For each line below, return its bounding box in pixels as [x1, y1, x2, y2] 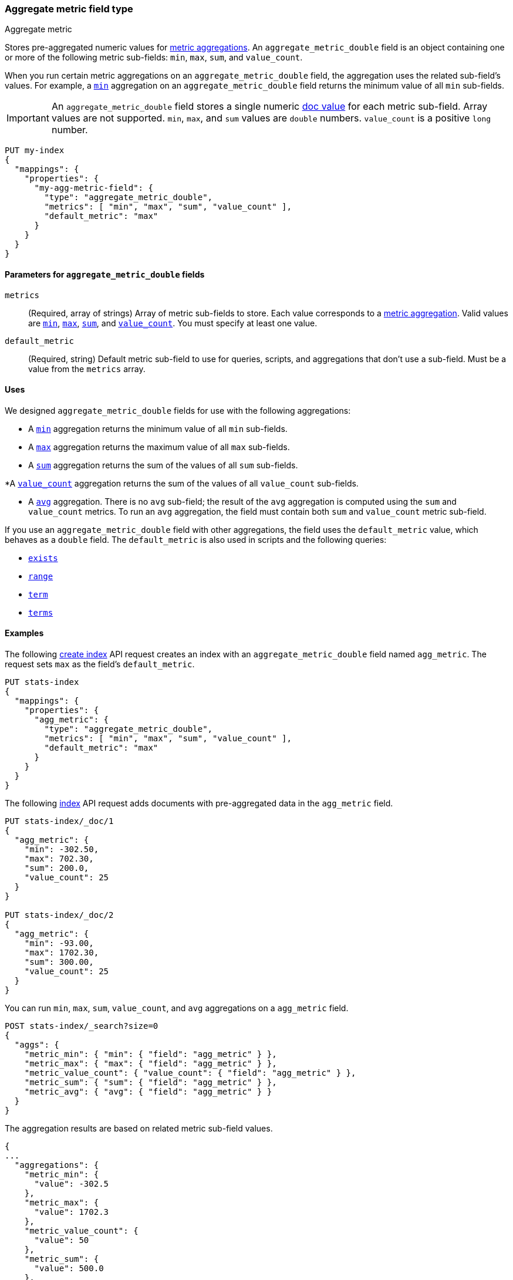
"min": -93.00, [24, 938, 94, 948]
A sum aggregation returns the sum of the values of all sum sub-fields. [28, 460, 298, 470]
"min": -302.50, [24, 845, 99, 855]
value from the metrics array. [28, 363, 146, 374]
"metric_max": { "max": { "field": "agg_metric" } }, [24, 1059, 277, 1069]
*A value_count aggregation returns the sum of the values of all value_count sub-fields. [5, 478, 359, 488]
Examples [5, 628, 44, 639]
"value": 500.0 [34, 1264, 104, 1274]
